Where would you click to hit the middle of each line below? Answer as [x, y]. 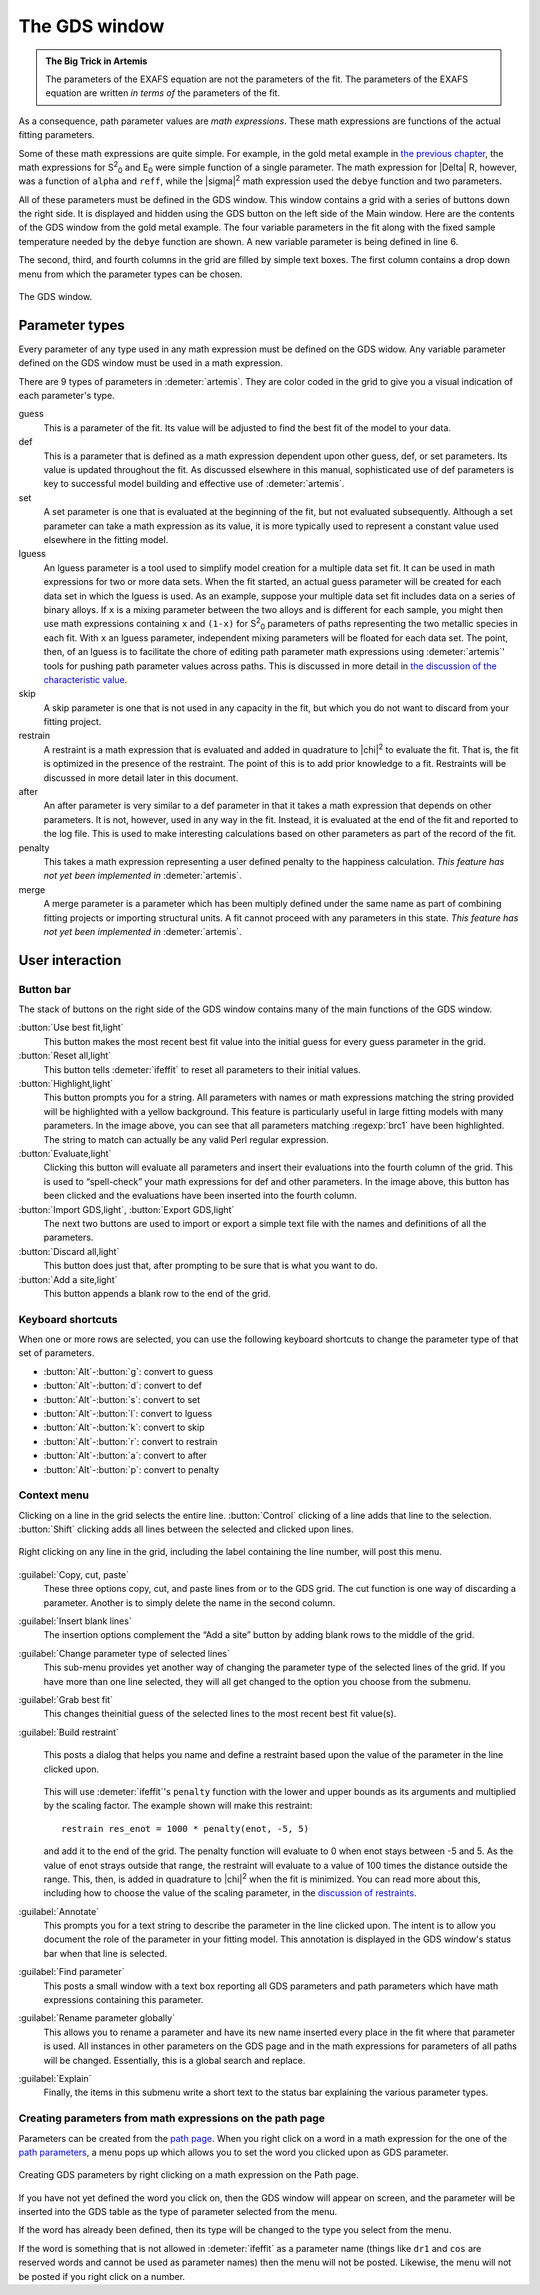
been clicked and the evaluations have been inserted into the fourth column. [200, 1196]
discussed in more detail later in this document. [141, 777]
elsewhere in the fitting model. [106, 539]
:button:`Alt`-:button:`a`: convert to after [125, 1456]
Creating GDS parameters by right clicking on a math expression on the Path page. [188, 2175]
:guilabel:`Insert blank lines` [75, 1621]
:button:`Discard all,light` [69, 1251]
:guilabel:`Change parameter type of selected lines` [124, 1653]
